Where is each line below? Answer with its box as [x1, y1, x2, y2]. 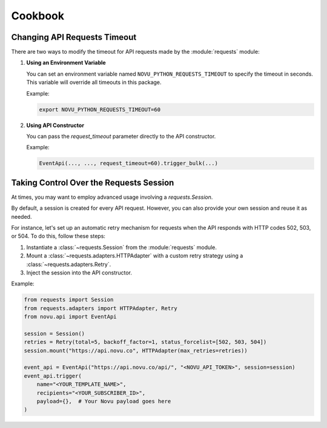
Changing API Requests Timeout [11, 32, 137, 42]
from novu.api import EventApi [24, 313, 117, 320]
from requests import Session [24, 296, 114, 303]
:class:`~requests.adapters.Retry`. [26, 261, 111, 268]
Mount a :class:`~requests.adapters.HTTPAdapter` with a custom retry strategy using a [26, 252, 243, 259]
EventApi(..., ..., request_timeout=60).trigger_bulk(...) [39, 160, 218, 167]
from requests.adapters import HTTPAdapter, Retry [24, 305, 178, 311]
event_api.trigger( [24, 372, 82, 379]
